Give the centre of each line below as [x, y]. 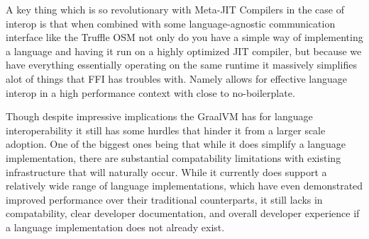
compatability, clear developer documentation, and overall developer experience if [183, 213]
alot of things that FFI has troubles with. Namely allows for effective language [177, 78]
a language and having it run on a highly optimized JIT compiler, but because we [184, 51]
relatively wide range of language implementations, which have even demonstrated [184, 186]
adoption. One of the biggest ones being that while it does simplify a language [176, 144]
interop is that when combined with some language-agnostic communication [171, 23]
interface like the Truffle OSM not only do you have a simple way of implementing [184, 37]
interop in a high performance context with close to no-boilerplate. [150, 92]
